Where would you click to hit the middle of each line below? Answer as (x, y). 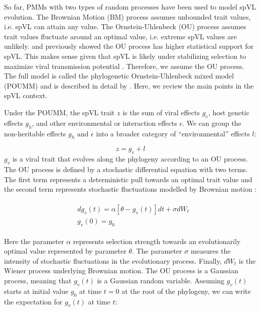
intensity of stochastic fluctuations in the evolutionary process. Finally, (113, 260)
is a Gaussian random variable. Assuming (161, 280)
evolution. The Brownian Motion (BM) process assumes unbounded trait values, (127, 16)
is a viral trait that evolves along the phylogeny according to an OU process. (130, 159)
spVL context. (26, 95)
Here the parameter (34, 241)
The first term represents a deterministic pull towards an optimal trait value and (128, 179)
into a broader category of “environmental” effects (173, 133)
